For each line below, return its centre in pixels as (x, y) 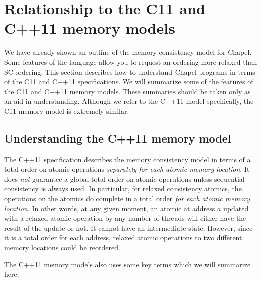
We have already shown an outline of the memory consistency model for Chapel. (128, 52)
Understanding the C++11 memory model (118, 138)
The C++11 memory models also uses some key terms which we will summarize (127, 264)
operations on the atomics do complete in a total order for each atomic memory (127, 198)
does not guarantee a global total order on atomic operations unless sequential (124, 178)
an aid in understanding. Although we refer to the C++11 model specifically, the (129, 101)
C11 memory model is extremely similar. (67, 111)
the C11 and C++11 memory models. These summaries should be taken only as (127, 91)
